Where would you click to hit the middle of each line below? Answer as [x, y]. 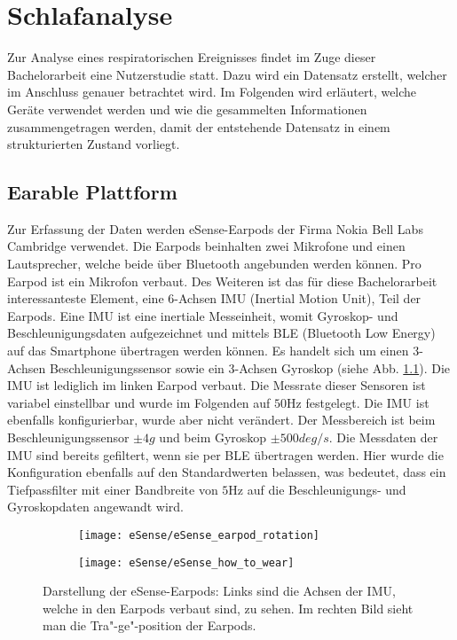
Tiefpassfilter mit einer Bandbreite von [113, 489]
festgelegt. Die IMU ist [367, 402]
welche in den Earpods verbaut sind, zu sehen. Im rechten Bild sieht [228, 608]
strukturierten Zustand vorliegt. [94, 144]
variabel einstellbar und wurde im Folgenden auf [139, 402]
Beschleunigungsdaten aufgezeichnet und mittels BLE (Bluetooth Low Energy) [221, 333]
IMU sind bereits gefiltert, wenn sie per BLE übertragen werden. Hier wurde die [225, 454]
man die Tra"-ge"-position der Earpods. [150, 625]
